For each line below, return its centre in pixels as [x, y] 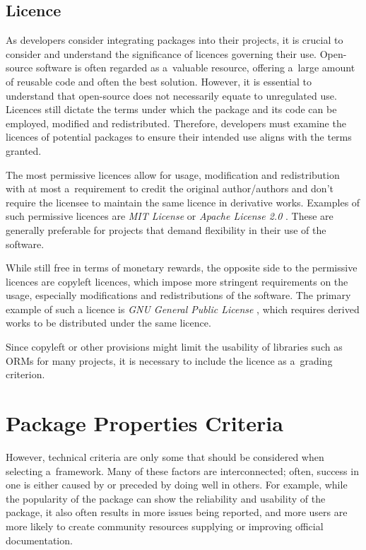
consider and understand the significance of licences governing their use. [161, 53]
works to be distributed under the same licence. [108, 323]
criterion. [25, 374]
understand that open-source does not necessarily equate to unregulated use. [171, 95]
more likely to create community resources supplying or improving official [165, 526]
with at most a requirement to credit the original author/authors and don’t [170, 188]
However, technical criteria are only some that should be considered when [165, 456]
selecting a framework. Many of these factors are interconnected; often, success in [182, 470]
